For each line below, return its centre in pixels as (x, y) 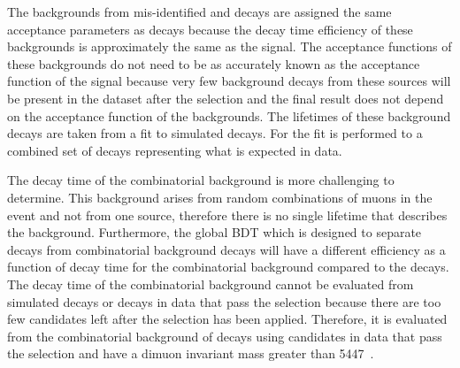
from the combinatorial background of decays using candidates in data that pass (225, 336)
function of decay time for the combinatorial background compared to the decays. (228, 267)
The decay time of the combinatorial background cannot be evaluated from (211, 284)
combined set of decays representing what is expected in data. (175, 150)
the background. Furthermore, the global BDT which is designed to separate (215, 232)
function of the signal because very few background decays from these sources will (229, 81)
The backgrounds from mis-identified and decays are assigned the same (199, 11)
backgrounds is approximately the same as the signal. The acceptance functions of (230, 46)
